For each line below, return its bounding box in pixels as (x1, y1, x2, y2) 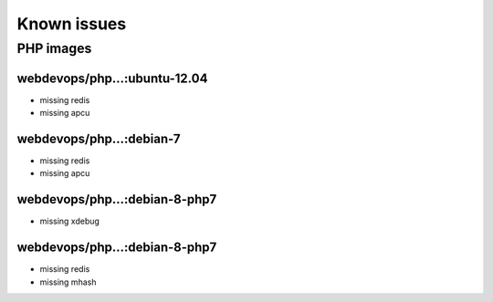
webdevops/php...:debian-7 (16, 130, 181, 146)
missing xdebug (39, 215, 100, 227)
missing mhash (39, 276, 97, 287)
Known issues (16, 14, 127, 34)
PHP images (16, 40, 92, 57)
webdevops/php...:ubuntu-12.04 (16, 70, 208, 86)
